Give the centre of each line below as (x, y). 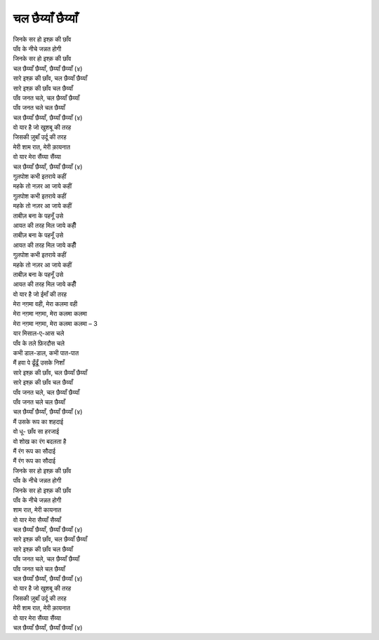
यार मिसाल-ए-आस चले (39, 334)
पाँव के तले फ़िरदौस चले (39, 343)
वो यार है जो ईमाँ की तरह (40, 294)
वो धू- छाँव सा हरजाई (36, 432)
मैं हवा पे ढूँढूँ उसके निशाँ (39, 363)
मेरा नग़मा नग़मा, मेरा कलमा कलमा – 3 (55, 323)
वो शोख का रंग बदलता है (40, 441)
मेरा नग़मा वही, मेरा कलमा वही (45, 304)
